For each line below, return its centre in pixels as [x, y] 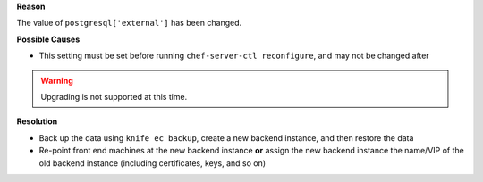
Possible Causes [48, 39]
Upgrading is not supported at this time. [114, 96]
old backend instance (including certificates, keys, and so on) [153, 163]
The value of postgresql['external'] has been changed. [129, 23]
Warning [57, 80]
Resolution [37, 121]
